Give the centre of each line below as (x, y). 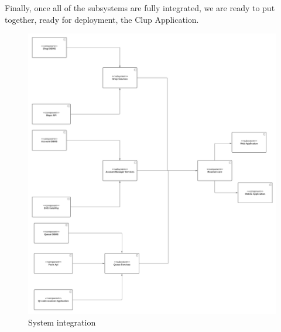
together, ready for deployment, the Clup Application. (102, 19)
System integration (62, 322)
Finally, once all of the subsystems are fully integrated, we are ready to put (140, 8)
